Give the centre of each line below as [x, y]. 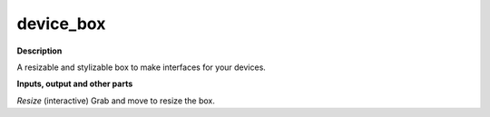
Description [39, 51]
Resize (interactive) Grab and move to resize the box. [116, 101]
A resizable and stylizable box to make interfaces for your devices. [142, 67]
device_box [61, 24]
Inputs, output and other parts [75, 84]
